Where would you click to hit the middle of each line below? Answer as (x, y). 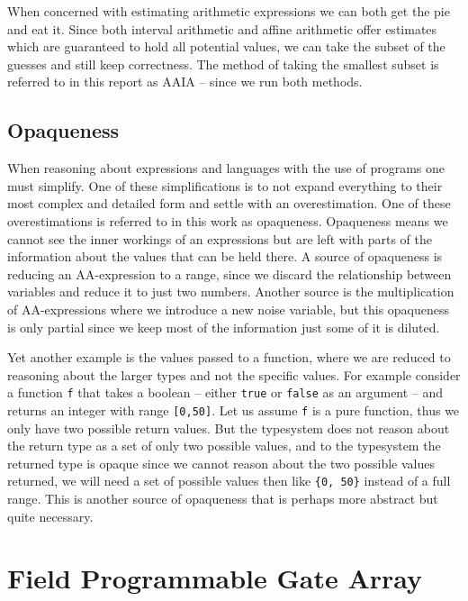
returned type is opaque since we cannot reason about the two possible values (221, 463)
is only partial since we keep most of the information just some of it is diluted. (224, 327)
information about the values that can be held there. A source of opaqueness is (225, 256)
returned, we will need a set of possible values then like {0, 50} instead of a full (229, 481)
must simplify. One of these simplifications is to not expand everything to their (225, 185)
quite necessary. (50, 516)
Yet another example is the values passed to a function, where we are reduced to (229, 357)
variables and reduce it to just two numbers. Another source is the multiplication (231, 291)
